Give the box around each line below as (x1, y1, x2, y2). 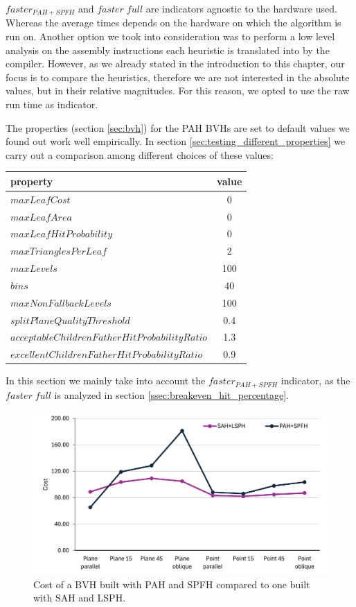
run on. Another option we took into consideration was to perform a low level (6, 29, 335, 44)
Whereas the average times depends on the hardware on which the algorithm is (6, 15, 341, 30)
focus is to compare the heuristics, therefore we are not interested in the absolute (6, 69, 350, 84)
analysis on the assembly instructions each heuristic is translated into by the (6, 42, 330, 57)
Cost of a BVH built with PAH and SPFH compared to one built (33, 576, 310, 591)
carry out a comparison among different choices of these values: (6, 147, 274, 162)
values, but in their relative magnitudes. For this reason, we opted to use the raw (6, 83, 350, 98)
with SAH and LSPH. (33, 590, 126, 605)
